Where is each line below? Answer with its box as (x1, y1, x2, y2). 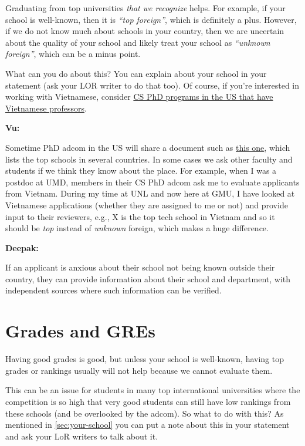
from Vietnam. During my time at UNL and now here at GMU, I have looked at (5, 187, 295, 200)
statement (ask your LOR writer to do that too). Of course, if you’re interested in (5, 79, 300, 91)
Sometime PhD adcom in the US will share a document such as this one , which (5, 141, 290, 153)
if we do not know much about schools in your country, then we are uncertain (5, 25, 284, 37)
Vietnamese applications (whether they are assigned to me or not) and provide (5, 198, 288, 211)
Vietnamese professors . (5, 102, 87, 114)
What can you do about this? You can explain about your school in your (5, 67, 267, 79)
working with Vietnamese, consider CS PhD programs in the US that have (5, 90, 273, 103)
